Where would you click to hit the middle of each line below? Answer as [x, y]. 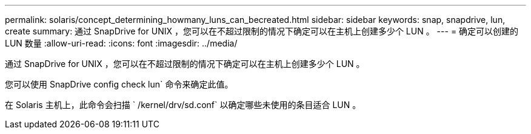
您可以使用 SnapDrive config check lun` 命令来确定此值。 [119, 84]
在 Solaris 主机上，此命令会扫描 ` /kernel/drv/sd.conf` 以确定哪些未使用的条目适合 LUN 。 [183, 105]
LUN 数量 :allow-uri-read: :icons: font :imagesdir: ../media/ [121, 43]
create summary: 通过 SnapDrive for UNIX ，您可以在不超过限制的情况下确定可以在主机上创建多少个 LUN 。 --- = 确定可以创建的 [262, 31]
